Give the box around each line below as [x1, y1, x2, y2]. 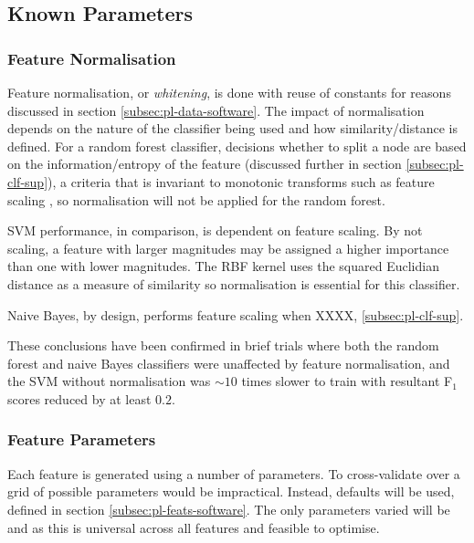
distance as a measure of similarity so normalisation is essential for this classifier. [7, 274, 460, 293]
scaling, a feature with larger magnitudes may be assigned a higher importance [7, 238, 449, 257]
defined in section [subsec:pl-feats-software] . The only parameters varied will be [7, 499, 450, 518]
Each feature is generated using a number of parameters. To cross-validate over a [7, 464, 460, 483]
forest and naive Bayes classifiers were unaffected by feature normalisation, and [7, 353, 450, 372]
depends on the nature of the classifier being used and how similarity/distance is [7, 119, 458, 138]
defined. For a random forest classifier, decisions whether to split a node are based [7, 136, 467, 155]
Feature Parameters [7, 428, 156, 451]
